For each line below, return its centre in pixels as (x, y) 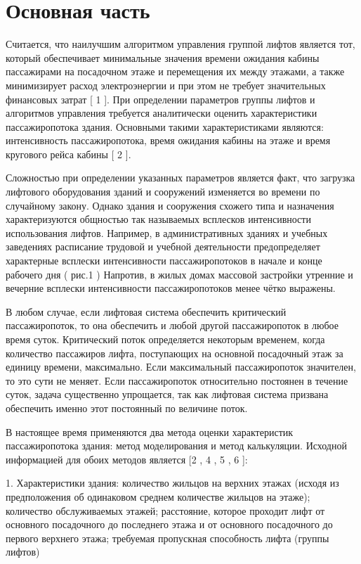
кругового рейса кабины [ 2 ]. (68, 154)
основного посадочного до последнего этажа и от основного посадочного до (169, 524)
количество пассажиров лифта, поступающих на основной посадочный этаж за (175, 353)
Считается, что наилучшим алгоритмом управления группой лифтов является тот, (180, 44)
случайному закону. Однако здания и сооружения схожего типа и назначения (170, 205)
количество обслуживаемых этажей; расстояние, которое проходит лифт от (165, 510)
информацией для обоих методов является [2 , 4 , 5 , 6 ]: (127, 459)
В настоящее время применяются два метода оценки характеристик (150, 431)
